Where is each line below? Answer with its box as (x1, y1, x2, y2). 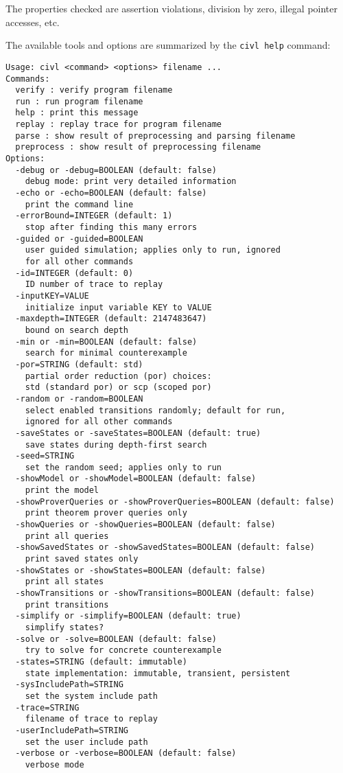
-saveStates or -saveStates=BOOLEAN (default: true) (15, 428, 261, 438)
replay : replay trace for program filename (15, 119, 222, 130)
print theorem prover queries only (25, 508, 187, 518)
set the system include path (25, 691, 158, 701)
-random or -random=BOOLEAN (15, 393, 143, 404)
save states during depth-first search (25, 439, 207, 450)
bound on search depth (25, 325, 128, 335)
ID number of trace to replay (25, 279, 163, 290)
